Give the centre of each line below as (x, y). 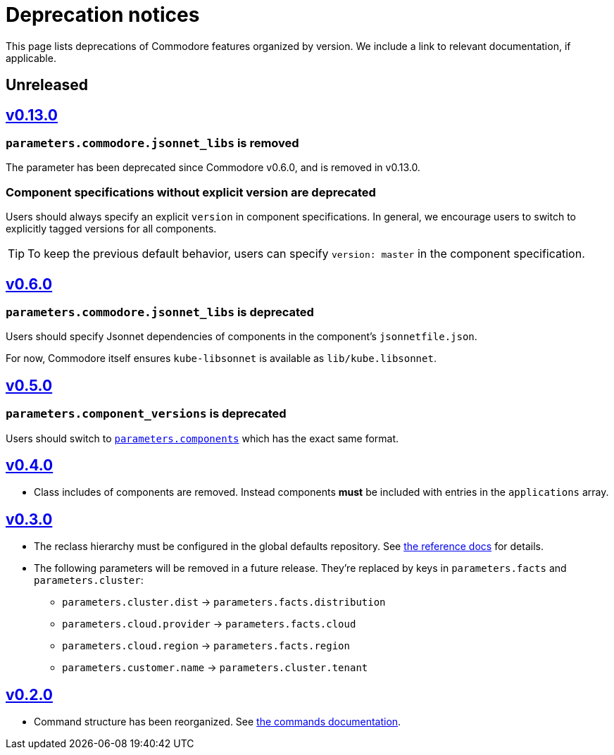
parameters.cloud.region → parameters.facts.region (206, 646)
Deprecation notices (103, 15)
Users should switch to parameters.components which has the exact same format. (202, 438)
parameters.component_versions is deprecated (146, 414)
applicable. (31, 58)
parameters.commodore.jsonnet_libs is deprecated (160, 312)
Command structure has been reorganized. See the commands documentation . (218, 722)
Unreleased (47, 85)
